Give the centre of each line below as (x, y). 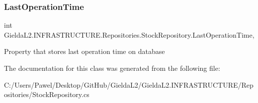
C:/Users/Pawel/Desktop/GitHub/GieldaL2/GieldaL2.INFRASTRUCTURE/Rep (129, 84)
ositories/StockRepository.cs (47, 94)
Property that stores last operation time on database (85, 51)
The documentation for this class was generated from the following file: (112, 68)
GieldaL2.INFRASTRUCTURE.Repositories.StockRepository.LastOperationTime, (129, 34)
